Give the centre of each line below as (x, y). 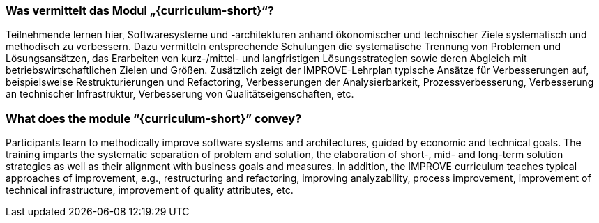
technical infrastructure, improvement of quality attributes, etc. (150, 190)
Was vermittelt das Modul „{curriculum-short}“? (140, 10)
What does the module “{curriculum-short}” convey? (154, 118)
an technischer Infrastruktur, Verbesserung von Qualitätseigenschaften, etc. (180, 94)
